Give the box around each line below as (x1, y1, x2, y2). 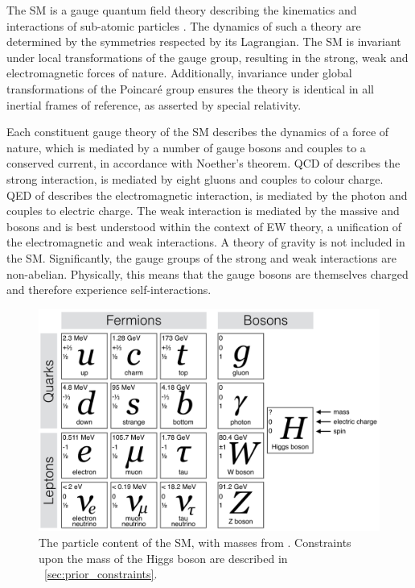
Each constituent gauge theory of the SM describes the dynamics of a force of (6, 123, 389, 140)
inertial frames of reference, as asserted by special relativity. (6, 96, 302, 113)
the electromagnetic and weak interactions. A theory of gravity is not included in (6, 234, 405, 251)
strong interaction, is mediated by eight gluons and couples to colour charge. (6, 170, 384, 187)
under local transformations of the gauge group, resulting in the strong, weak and (6, 48, 409, 65)
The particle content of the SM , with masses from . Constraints (39, 534, 351, 551)
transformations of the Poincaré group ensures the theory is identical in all (6, 80, 375, 97)
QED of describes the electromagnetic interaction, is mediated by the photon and (6, 186, 408, 203)
